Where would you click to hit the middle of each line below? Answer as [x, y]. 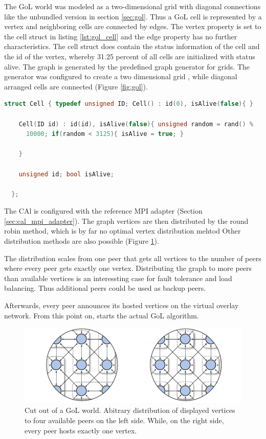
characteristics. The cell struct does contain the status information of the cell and [132, 46]
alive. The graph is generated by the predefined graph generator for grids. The [127, 66]
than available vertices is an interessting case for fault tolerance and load [118, 278]
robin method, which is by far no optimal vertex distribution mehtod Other [123, 231]
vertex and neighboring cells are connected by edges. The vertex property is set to [133, 26]
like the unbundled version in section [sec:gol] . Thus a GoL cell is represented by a [133, 16]
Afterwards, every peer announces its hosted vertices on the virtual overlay [121, 305]
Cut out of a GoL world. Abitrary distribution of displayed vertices [130, 410]
